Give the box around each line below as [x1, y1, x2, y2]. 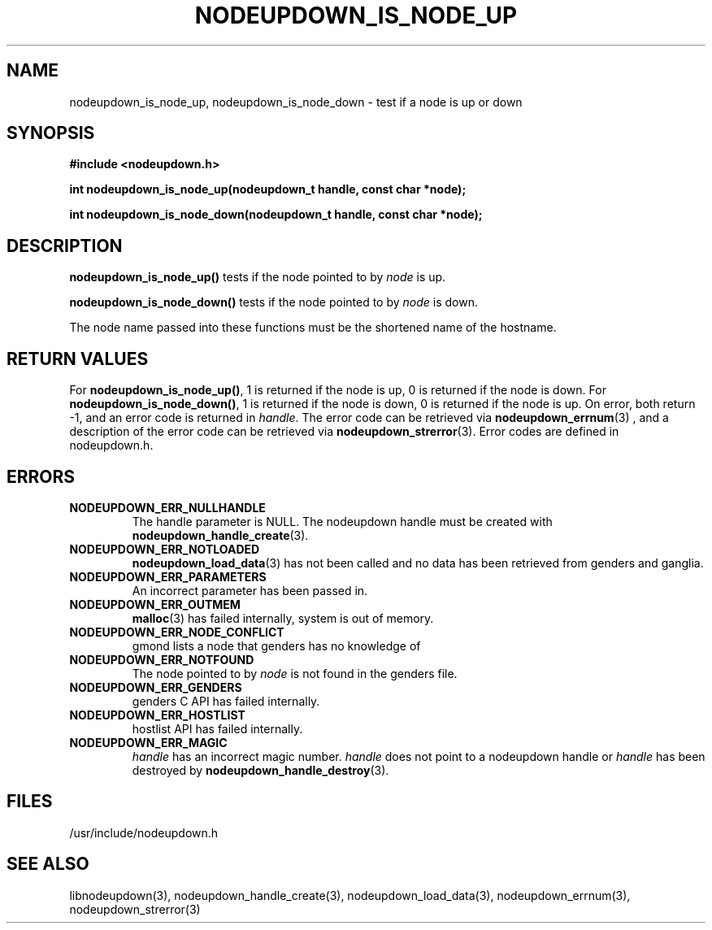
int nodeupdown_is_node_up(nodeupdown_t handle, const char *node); [69, 182, 467, 197]
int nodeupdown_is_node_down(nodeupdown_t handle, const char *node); [69, 207, 483, 222]
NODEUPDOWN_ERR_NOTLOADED [69, 541, 260, 556]
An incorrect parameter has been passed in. [132, 583, 368, 598]
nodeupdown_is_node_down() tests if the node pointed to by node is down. [69, 295, 479, 310]
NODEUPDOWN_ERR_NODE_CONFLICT [69, 624, 284, 639]
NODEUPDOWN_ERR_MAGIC [69, 735, 228, 750]
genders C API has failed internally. [132, 693, 320, 708]
